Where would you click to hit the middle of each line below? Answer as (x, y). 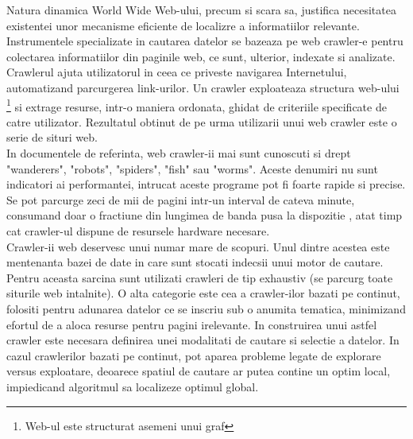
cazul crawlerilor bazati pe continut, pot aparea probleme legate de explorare (194, 355)
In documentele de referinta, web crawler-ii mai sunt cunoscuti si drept (179, 153)
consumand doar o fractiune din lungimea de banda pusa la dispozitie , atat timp (205, 215)
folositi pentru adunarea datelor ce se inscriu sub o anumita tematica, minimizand (206, 308)
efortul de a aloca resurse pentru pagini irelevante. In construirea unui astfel (192, 324)
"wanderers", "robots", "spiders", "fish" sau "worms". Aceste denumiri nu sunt (192, 168)
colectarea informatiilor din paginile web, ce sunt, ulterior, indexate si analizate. (201, 56)
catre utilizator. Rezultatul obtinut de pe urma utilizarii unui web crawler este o (202, 121)
